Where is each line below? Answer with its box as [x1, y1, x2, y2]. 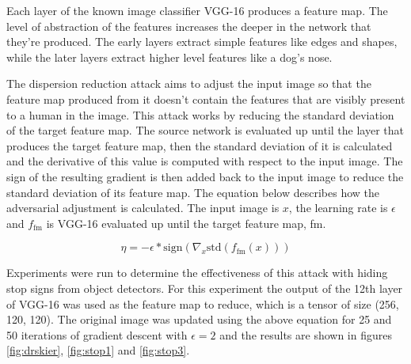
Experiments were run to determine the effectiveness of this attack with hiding [6, 264, 388, 281]
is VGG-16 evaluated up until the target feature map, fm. [46, 214, 326, 231]
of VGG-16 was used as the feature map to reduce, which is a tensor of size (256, [6, 295, 399, 312]
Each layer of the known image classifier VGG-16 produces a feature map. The [6, 2, 388, 18]
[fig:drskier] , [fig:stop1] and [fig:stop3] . [6, 342, 190, 358]
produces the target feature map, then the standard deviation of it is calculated [6, 137, 393, 154]
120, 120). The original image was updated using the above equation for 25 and [6, 311, 392, 328]
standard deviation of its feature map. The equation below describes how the [6, 184, 379, 200]
